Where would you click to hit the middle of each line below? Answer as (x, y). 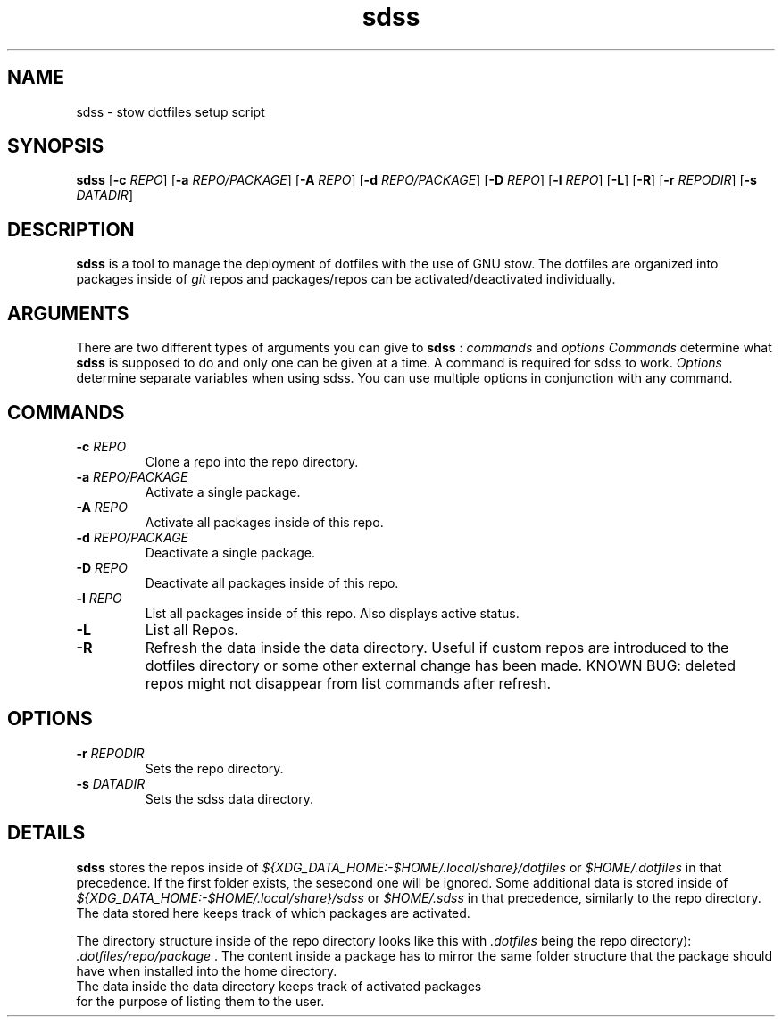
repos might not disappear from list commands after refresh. (348, 683)
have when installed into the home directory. (207, 970)
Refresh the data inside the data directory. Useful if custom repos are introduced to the (437, 647)
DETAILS (46, 833)
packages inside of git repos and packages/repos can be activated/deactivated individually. (346, 279)
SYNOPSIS (56, 146)
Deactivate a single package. (230, 552)
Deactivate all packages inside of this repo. (272, 582)
